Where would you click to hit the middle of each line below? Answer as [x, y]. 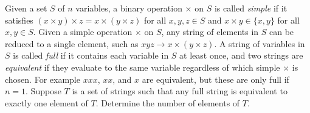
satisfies [19, 20]
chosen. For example [43, 79]
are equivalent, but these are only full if [215, 79]
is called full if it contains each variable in [91, 55]
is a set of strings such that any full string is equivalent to [180, 91]
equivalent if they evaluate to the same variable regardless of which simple [143, 67]
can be [282, 32]
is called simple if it [251, 8]
